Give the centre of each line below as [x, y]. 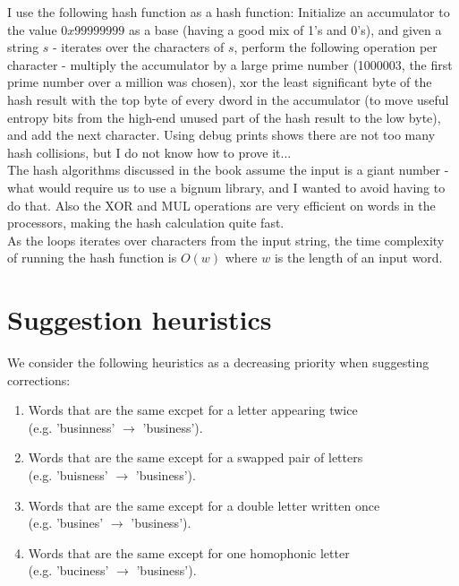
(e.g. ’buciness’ [68, 570]
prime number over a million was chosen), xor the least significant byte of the [220, 82]
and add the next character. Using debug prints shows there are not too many [221, 135]
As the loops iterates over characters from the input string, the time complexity [226, 240]
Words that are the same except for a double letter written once [204, 505]
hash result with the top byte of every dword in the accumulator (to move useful [228, 99]
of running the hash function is [92, 258]
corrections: [39, 379]
